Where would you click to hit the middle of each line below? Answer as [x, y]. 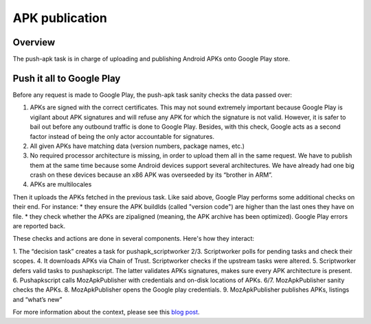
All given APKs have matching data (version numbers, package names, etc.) [137, 146]
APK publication [60, 18]
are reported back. [39, 226]
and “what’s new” [37, 299]
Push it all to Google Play [67, 78]
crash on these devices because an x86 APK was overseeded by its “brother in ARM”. [151, 175]
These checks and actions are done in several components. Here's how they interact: [133, 239]
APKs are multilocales [61, 184]
